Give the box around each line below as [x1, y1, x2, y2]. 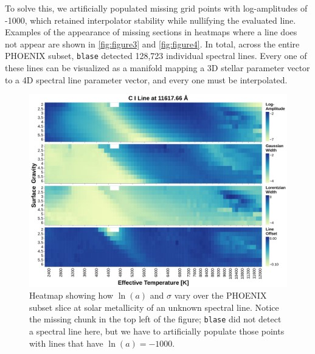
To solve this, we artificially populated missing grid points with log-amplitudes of [5, 2, 308, 14]
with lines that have [29, 336, 103, 349]
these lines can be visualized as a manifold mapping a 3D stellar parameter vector [5, 61, 310, 74]
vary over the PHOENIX [174, 289, 267, 302]
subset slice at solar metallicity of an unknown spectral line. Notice [29, 300, 279, 313]
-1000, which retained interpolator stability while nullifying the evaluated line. [5, 13, 296, 26]
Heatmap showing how [29, 289, 114, 302]
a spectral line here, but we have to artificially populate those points [29, 325, 285, 337]
